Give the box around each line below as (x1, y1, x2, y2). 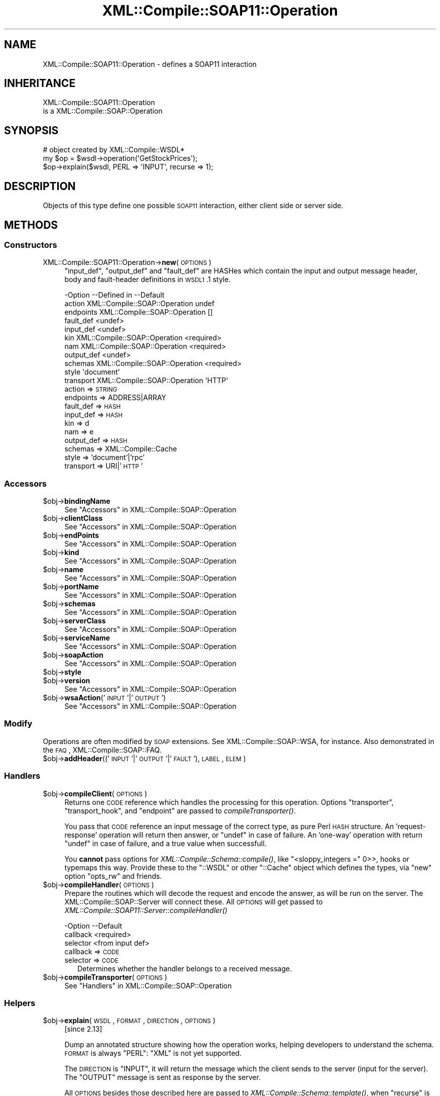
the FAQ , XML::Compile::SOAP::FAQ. (43, 745, 162, 754)
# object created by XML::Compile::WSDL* (43, 145, 185, 154)
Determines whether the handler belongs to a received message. (77, 964, 292, 973)
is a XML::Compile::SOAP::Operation (43, 107, 163, 116)
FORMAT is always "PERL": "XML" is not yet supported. (64, 1049, 242, 1058)
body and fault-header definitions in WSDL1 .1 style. (64, 275, 231, 284)
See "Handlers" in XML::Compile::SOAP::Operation (64, 981, 232, 990)
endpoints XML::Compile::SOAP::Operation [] (64, 308, 213, 317)
